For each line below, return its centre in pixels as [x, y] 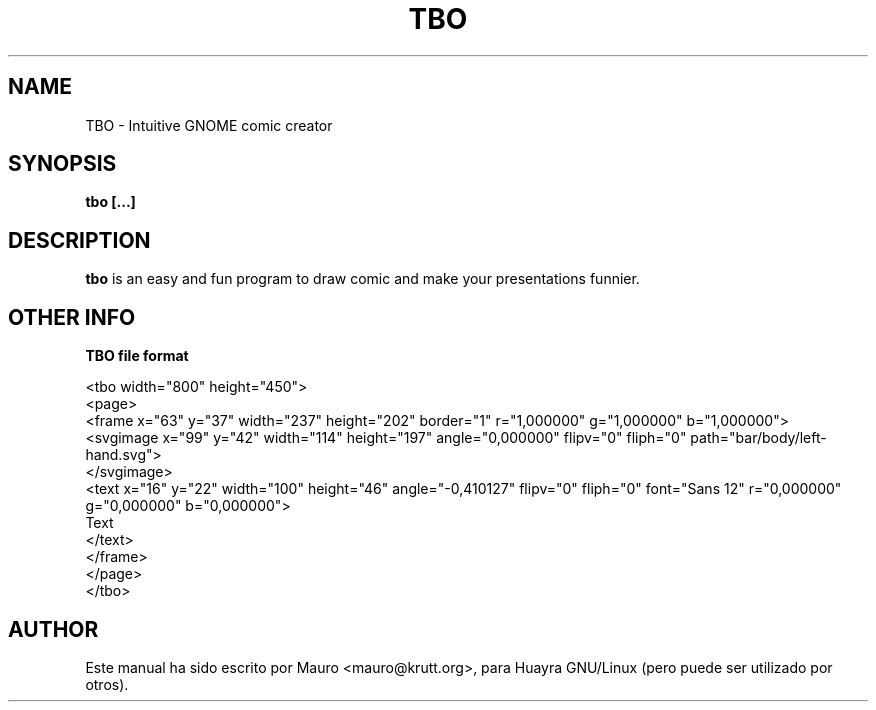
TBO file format [137, 356]
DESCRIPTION [79, 240]
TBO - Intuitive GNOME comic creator [209, 125]
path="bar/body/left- [758, 438]
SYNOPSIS [62, 164]
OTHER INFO [72, 317]
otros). [107, 684]
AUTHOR [53, 629]
